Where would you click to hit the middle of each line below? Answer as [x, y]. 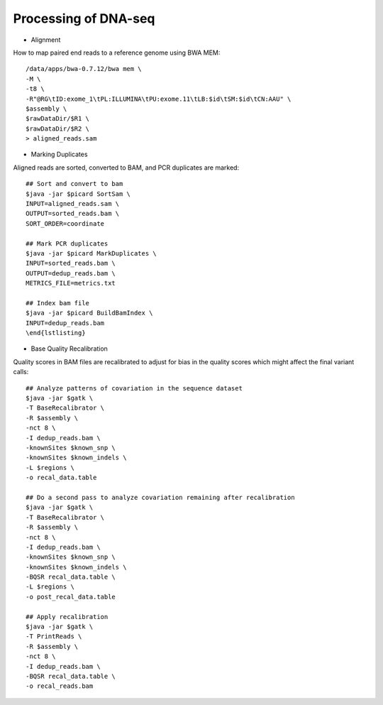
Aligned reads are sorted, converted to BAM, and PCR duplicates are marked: [126, 168]
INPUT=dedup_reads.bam [65, 323]
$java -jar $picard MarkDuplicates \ [91, 253]
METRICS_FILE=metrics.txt [71, 283]
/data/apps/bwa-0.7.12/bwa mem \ [84, 69]
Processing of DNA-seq [84, 18]
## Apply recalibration [67, 617]
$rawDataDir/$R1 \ [58, 119]
